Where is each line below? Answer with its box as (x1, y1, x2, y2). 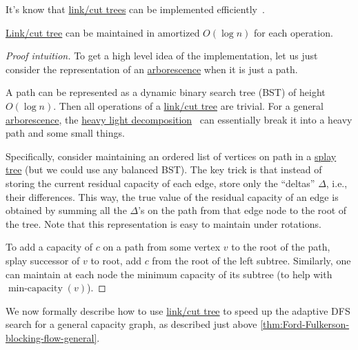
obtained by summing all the (6, 203, 127, 217)
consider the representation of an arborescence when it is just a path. (6, 61, 298, 76)
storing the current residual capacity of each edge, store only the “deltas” (6, 175, 315, 190)
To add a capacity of (6, 240, 92, 254)
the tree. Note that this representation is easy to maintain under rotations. (6, 216, 321, 231)
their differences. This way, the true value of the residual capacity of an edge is (6, 189, 339, 204)
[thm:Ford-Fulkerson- (260, 317, 350, 331)
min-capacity (8, 284, 63, 294)
